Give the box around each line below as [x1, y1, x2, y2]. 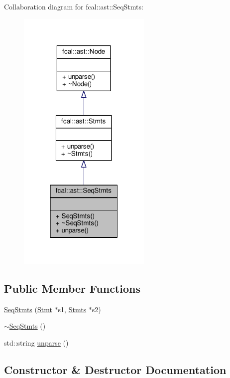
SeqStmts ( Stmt [4, 304, 52, 314]
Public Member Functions [4, 280, 140, 296]
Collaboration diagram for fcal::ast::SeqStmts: [4, 1, 143, 11]
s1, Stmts [58, 304, 87, 314]
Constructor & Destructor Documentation [4, 362, 227, 377]
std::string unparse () [4, 337, 69, 348]
